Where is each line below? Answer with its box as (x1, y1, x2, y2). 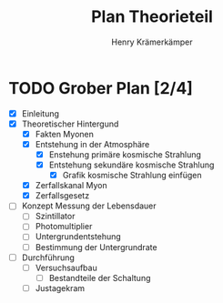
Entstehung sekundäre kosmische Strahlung (48, 159, 215, 170)
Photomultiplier (35, 221, 93, 232)
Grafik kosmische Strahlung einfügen (62, 170, 202, 181)
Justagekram (35, 282, 86, 293)
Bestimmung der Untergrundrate (35, 241, 157, 252)
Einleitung (21, 107, 60, 119)
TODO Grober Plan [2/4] (8, 77, 193, 98)
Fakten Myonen (35, 128, 95, 139)
